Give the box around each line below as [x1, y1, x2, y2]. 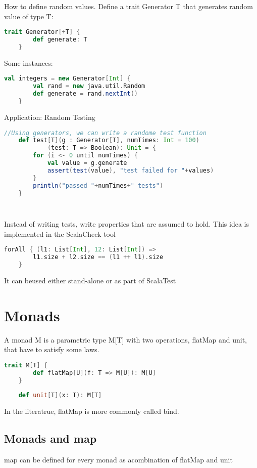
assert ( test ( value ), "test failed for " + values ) [47, 166, 214, 174]
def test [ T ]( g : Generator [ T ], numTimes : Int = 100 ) [18, 137, 199, 144]
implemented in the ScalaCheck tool [4, 228, 116, 239]
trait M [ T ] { [4, 361, 47, 369]
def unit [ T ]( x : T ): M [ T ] [18, 392, 102, 399]
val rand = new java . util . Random [33, 82, 145, 90]
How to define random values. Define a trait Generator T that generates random [4, 1, 253, 11]
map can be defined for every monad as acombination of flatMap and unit [4, 454, 233, 465]
